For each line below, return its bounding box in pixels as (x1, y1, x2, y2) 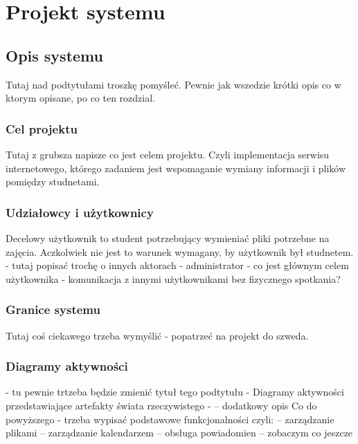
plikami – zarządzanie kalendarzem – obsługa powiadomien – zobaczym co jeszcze (6, 425, 353, 440)
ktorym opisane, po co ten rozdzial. (6, 91, 155, 105)
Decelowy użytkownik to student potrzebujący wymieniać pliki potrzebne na (6, 230, 330, 245)
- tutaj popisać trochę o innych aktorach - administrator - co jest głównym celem (6, 258, 349, 272)
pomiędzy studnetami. (6, 174, 100, 189)
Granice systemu (6, 301, 100, 318)
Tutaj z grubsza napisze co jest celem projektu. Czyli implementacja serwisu (6, 147, 330, 161)
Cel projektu (6, 120, 78, 137)
